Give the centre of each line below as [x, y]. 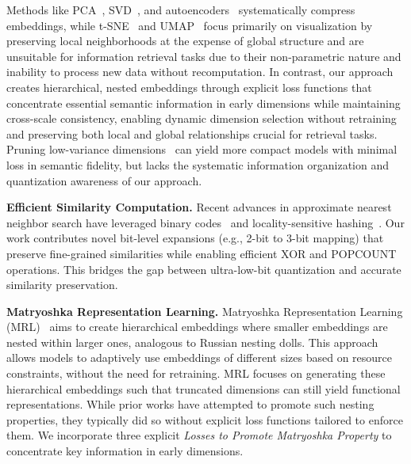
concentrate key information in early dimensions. [125, 451]
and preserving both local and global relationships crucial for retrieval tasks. [192, 133]
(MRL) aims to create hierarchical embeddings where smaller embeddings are [197, 327]
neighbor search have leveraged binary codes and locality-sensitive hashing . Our [205, 222]
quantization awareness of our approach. [104, 180]
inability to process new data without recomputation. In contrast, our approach [200, 72]
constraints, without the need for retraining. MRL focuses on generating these [196, 373]
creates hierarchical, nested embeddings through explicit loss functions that [189, 87]
